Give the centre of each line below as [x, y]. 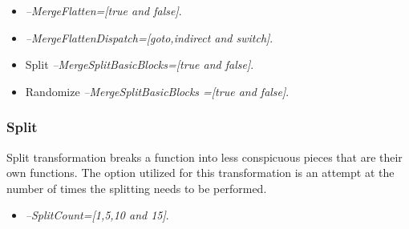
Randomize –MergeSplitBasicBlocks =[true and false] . [157, 91]
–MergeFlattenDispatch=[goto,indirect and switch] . [149, 37]
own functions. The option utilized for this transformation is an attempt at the [200, 173]
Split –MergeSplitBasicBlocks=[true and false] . [140, 64]
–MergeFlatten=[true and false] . [103, 10]
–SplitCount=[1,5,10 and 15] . [97, 215]
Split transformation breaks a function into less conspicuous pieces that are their [204, 157]
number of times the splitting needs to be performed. [137, 188]
